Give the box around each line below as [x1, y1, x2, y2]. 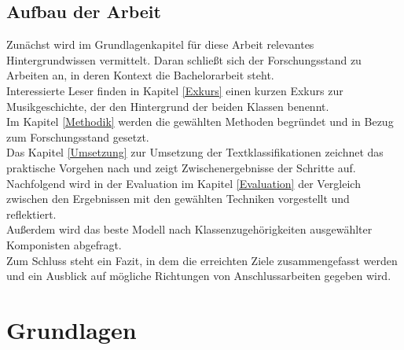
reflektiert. [6, 205, 57, 222]
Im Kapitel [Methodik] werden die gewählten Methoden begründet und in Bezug [6, 113, 394, 130]
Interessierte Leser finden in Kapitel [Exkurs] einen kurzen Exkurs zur [6, 82, 343, 98]
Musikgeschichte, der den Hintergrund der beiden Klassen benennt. [6, 98, 329, 114]
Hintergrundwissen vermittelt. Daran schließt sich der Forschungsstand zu [6, 51, 362, 68]
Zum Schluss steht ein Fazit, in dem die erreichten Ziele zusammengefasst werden [6, 252, 398, 268]
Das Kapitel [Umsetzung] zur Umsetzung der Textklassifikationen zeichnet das [6, 144, 384, 160]
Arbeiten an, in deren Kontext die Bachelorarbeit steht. [6, 67, 274, 83]
